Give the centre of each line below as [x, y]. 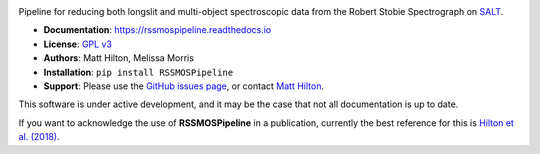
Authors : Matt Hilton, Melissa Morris [119, 58]
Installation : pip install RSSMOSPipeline [138, 72]
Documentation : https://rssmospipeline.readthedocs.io [157, 30]
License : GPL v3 [77, 44]
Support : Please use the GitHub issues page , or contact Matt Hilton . [184, 86]
